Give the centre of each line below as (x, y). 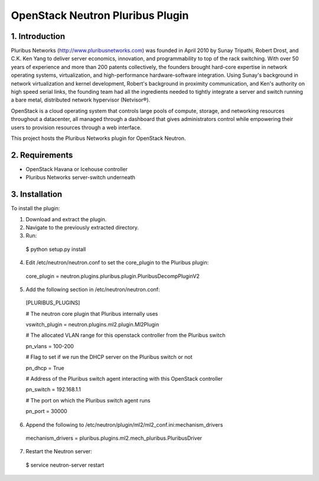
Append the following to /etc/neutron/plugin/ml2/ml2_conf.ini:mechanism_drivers (124, 424)
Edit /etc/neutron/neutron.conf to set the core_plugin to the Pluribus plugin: (117, 263)
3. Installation (37, 194)
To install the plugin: (35, 208)
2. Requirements (42, 155)
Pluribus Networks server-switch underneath (81, 178)
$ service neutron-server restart (65, 465)
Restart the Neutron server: (59, 451)
